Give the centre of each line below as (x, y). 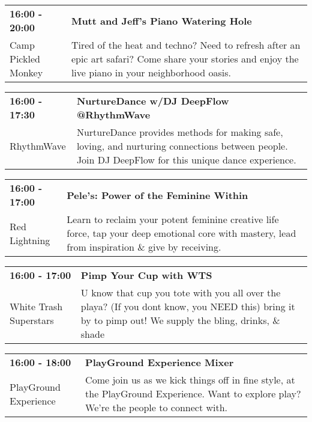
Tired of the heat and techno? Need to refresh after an (186, 45)
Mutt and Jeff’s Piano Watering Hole (161, 20)
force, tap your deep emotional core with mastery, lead (181, 233)
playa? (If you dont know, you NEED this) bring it (188, 306)
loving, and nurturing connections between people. (182, 146)
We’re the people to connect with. (157, 407)
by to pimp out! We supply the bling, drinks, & (180, 320)
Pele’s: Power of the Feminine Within (157, 195)
